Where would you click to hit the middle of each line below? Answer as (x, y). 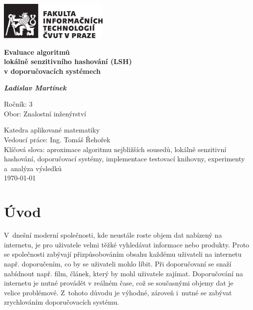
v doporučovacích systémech (52, 71)
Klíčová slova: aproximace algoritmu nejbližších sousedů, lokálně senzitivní (115, 149)
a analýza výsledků (33, 168)
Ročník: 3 (18, 104)
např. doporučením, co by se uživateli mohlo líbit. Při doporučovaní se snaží (118, 263)
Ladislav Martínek (35, 87)
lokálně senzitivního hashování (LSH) (68, 61)
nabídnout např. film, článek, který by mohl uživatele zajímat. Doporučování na (124, 273)
